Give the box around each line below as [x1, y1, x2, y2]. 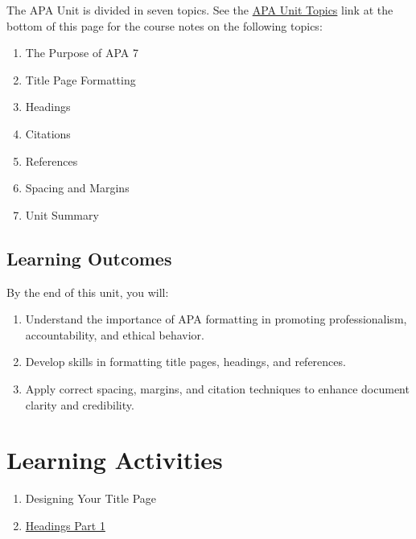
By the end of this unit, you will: [6, 283, 169, 300]
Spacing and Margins [25, 179, 130, 196]
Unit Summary [25, 206, 99, 223]
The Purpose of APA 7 [25, 44, 138, 61]
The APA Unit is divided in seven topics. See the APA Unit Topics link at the [6, 2, 393, 18]
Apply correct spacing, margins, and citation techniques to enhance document [25, 380, 410, 397]
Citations [25, 125, 71, 142]
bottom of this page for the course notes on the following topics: [6, 17, 323, 34]
